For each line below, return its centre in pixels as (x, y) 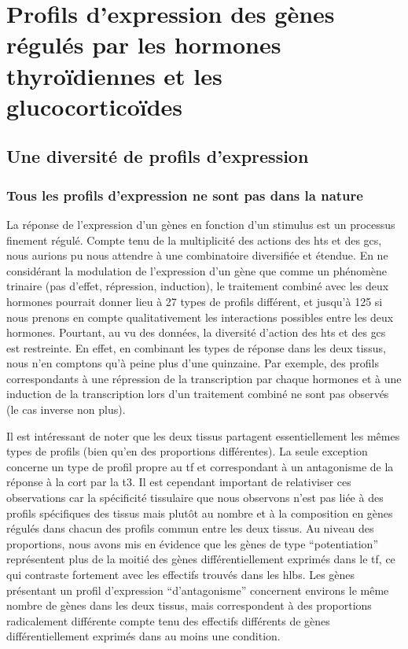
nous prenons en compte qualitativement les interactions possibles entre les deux (200, 317)
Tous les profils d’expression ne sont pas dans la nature (185, 195)
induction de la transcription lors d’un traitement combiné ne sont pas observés (198, 394)
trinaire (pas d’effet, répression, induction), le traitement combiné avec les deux (198, 286)
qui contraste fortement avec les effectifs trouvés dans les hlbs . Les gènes (181, 574)
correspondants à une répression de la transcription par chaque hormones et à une (204, 378)
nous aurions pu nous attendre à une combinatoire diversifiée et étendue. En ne (197, 255)
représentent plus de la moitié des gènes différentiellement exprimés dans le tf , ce (201, 559)
